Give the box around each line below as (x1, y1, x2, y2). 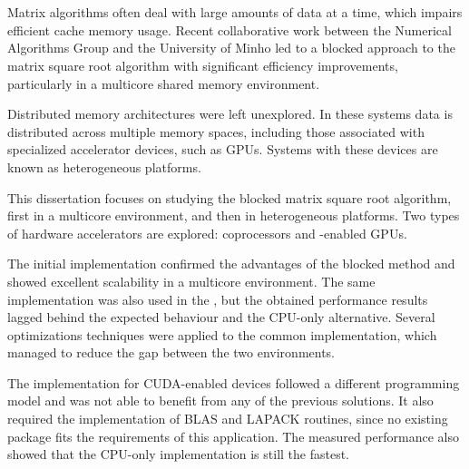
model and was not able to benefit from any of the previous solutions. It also (7, 391, 434, 410)
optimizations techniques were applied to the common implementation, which (7, 325, 437, 344)
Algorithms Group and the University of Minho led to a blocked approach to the (7, 38, 455, 57)
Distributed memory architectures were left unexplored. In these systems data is (7, 104, 453, 123)
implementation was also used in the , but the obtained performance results (7, 289, 428, 308)
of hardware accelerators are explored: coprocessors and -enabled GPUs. (7, 223, 407, 242)
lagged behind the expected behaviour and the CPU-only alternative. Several (7, 308, 435, 327)
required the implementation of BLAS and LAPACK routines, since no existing (7, 409, 448, 428)
